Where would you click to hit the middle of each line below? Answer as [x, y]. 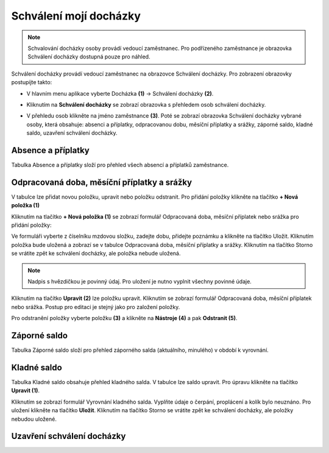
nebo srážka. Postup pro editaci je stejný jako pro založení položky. [96, 307]
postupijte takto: [32, 82]
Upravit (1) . [25, 391]
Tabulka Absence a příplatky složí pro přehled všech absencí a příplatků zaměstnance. [120, 165]
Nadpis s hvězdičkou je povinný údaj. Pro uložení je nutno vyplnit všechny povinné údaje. [140, 281]
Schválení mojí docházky [76, 16]
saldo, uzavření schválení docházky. [72, 133]
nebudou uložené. [34, 419]
